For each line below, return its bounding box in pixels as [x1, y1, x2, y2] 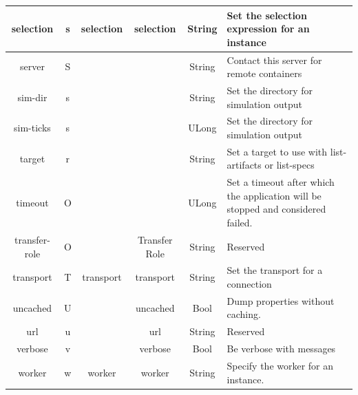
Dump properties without [227, 293, 335, 308]
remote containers [227, 66, 302, 81]
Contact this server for [227, 52, 322, 67]
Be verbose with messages [227, 341, 336, 356]
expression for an [227, 21, 310, 36]
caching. [227, 307, 261, 321]
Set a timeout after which [227, 175, 335, 189]
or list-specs [264, 158, 315, 172]
